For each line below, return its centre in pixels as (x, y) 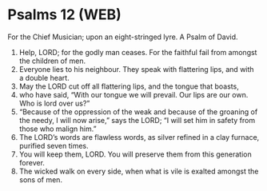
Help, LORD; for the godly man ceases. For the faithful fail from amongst (138, 52)
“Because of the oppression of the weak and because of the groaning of (138, 111)
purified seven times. (54, 145)
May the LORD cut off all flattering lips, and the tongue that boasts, (129, 86)
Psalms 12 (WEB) (64, 15)
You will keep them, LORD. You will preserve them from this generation (135, 154)
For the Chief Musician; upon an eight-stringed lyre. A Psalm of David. (123, 37)
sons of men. (41, 179)
